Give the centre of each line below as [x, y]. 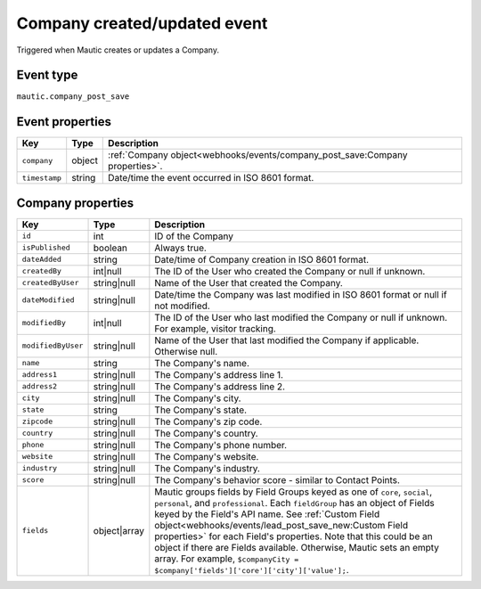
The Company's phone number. [221, 445]
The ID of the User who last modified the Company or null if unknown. [301, 317]
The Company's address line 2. [220, 386]
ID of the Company [194, 236]
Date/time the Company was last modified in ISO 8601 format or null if [301, 294]
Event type [47, 75]
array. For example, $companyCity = [227, 559]
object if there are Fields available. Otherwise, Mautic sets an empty [297, 547]
